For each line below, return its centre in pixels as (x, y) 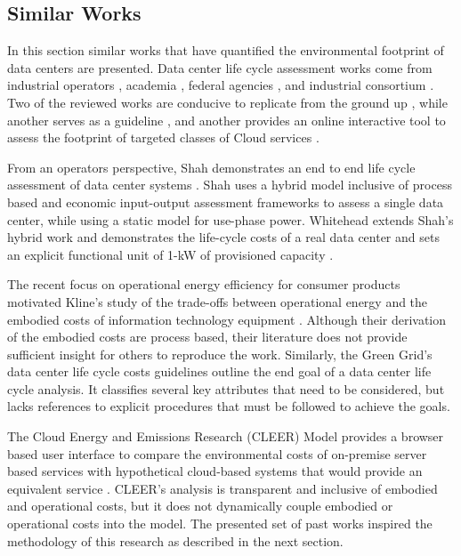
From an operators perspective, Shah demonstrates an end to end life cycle (211, 167)
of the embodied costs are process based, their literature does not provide (207, 337)
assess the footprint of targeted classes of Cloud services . (163, 137)
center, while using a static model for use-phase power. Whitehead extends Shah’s (230, 219)
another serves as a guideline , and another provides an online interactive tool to (226, 120)
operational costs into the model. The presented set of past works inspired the (220, 524)
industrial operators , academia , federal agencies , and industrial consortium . (221, 85)
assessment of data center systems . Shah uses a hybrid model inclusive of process (230, 185)
